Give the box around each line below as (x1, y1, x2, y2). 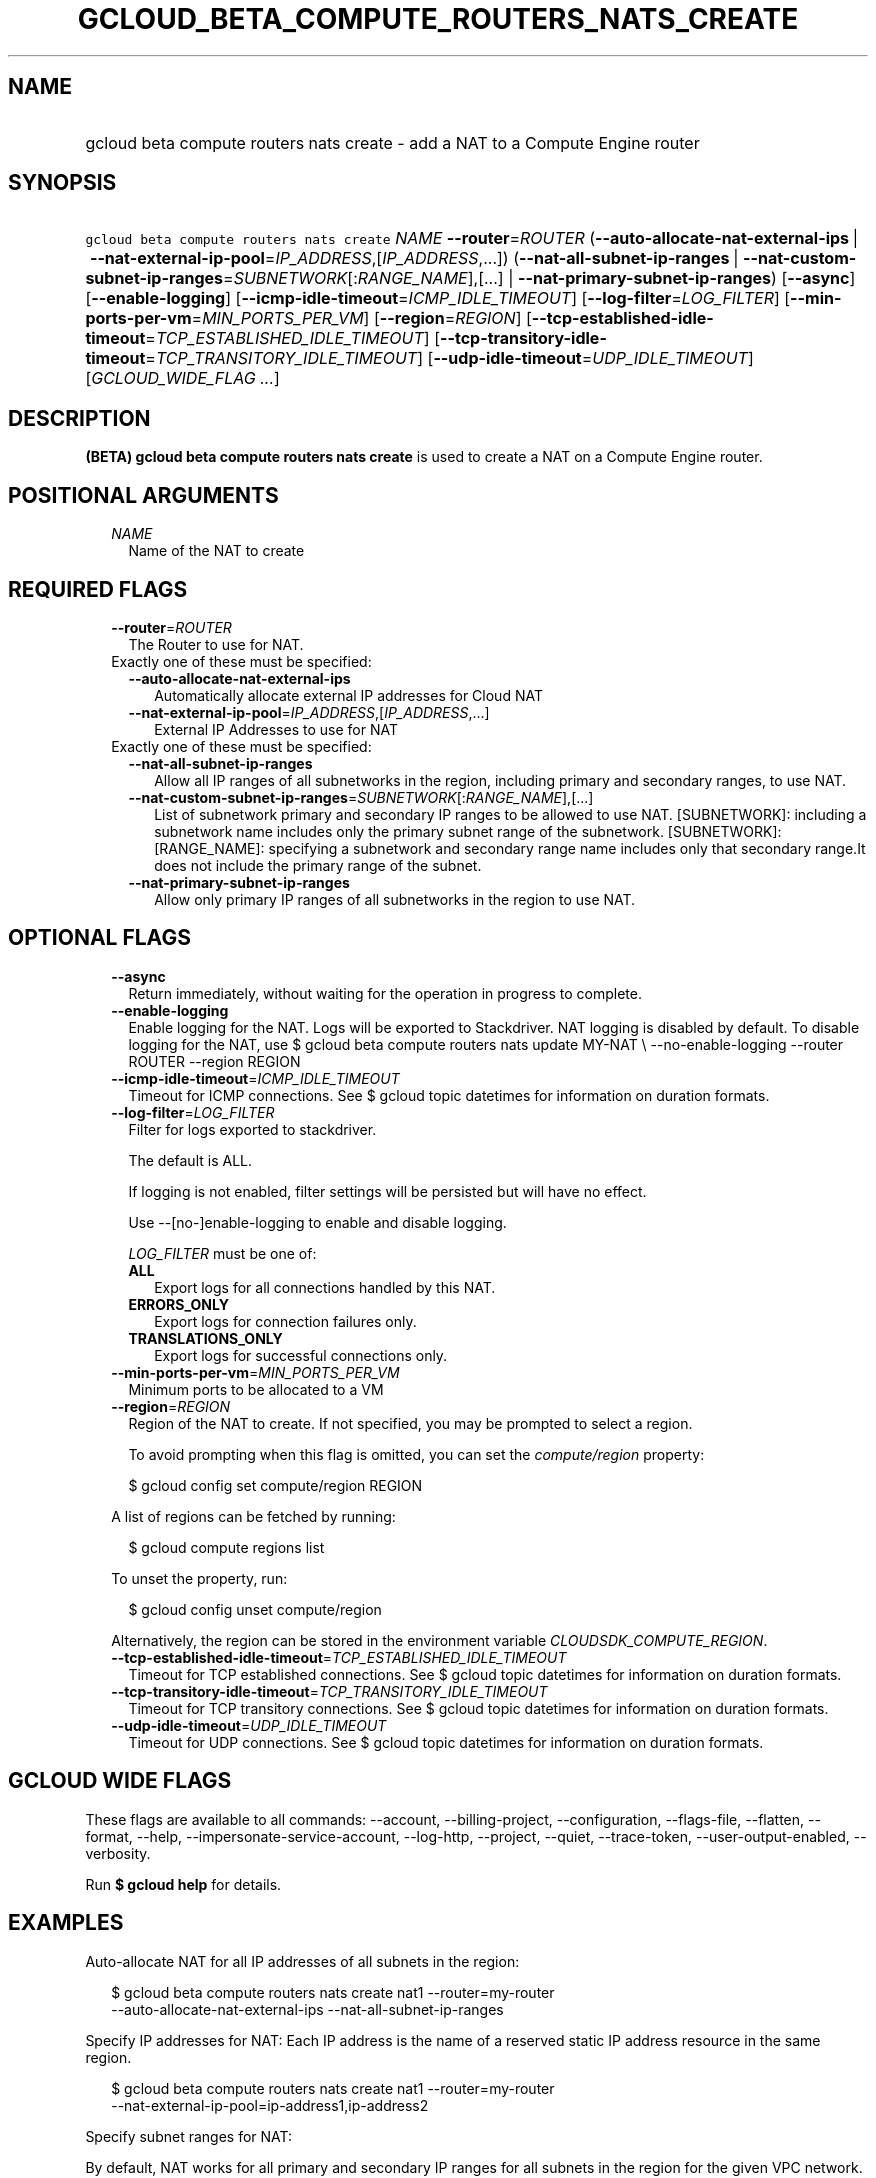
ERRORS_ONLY (128, 1295, 229, 1313)
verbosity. (85, 1844, 151, 1862)
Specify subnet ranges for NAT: (85, 2127, 293, 2145)
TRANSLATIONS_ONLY (128, 1329, 283, 1347)
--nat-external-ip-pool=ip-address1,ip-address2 (111, 2096, 429, 2114)
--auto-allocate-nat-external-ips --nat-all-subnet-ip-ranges (111, 2000, 504, 2018)
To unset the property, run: (111, 1569, 288, 1587)
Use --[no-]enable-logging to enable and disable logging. (128, 1213, 507, 1231)
